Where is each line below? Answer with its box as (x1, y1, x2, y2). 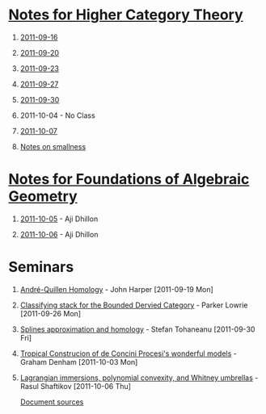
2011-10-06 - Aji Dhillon (19, 229, 99, 239)
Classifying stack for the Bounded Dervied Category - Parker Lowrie (19, 300, 248, 310)
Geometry (8, 187, 78, 206)
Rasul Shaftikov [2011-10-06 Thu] (19, 381, 132, 391)
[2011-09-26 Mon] (19, 308, 82, 318)
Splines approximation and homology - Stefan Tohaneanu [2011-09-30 (19, 324, 255, 334)
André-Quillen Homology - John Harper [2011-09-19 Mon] (19, 284, 214, 294)
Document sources (19, 397, 84, 407)
